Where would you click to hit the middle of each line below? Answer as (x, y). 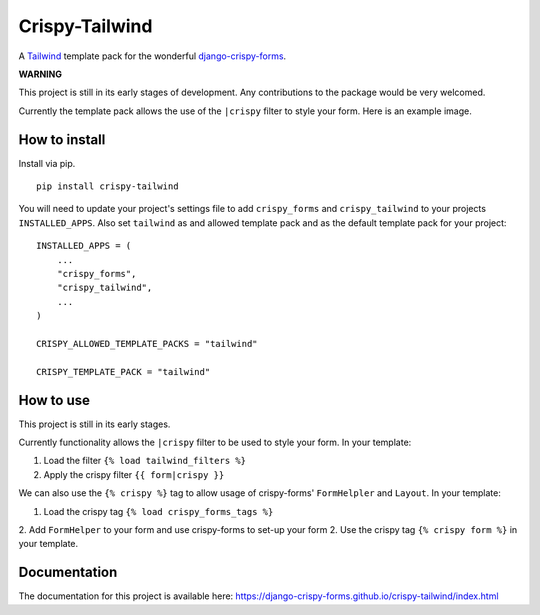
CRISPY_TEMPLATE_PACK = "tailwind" (123, 371)
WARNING (40, 74)
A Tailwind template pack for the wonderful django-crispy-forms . (152, 56)
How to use (54, 400)
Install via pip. (47, 163)
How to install (62, 139)
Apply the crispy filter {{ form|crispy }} (134, 474)
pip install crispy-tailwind (107, 186)
